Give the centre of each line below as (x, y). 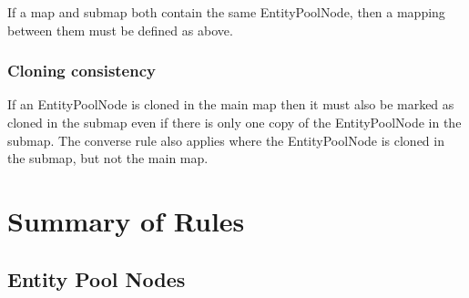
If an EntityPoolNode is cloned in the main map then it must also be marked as (231, 104)
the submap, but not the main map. (108, 158)
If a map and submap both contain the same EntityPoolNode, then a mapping (226, 12)
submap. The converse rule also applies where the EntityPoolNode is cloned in (226, 140)
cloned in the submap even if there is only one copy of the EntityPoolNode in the (234, 122)
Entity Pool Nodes (97, 278)
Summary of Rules (126, 220)
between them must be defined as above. (120, 30)
